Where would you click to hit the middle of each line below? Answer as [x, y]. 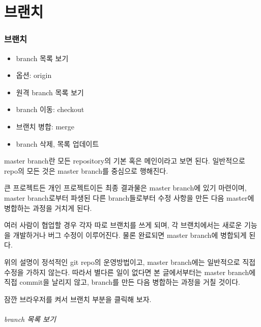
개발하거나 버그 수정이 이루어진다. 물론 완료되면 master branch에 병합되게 [130, 235]
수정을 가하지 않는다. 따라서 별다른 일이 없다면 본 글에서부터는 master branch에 [130, 272]
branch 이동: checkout [50, 109]
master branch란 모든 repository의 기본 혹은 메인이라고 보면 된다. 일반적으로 [125, 161]
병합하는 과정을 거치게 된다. [48, 208]
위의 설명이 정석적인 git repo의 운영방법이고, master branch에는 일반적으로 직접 [130, 262]
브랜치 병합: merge [45, 126]
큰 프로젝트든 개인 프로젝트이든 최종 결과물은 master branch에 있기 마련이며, [125, 188]
